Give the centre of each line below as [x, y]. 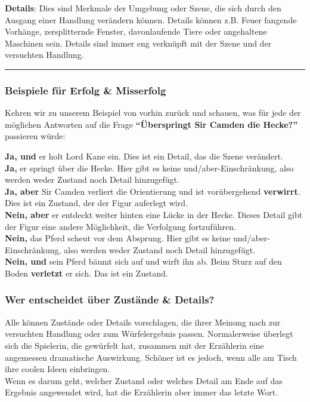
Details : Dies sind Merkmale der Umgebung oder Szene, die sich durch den [143, 8]
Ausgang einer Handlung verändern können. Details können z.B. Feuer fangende [151, 19]
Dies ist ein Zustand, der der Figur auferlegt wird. [96, 203]
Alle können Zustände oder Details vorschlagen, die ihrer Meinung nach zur [143, 322]
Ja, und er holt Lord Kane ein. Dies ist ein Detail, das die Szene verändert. [144, 156]
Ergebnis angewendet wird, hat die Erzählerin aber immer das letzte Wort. [142, 392]
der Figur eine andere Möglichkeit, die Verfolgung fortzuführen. [120, 226]
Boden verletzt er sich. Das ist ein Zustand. [86, 273]
